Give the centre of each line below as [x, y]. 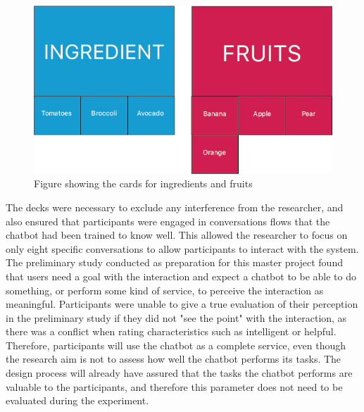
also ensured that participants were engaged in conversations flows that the [168, 221]
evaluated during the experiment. [77, 400]
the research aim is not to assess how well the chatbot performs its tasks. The [174, 359]
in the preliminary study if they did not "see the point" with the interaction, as [176, 317]
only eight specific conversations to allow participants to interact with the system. [182, 248]
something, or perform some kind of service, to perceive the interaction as [165, 290]
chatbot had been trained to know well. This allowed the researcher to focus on [177, 235]
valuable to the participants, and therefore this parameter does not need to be [174, 386]
